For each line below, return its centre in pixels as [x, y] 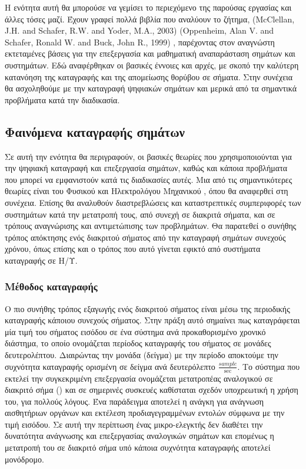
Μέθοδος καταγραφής [51, 286]
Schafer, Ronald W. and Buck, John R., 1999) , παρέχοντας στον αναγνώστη [140, 42]
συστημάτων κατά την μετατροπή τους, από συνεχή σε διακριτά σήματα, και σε [140, 214]
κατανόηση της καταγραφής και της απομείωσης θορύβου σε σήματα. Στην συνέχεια [149, 76]
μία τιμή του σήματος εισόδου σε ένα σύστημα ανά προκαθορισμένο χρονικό [135, 331]
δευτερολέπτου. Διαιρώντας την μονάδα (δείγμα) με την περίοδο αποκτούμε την [142, 355]
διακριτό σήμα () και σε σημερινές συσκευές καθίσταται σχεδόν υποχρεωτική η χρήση [152, 390]
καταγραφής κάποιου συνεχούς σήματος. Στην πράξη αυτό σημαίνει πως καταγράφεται [152, 320]
